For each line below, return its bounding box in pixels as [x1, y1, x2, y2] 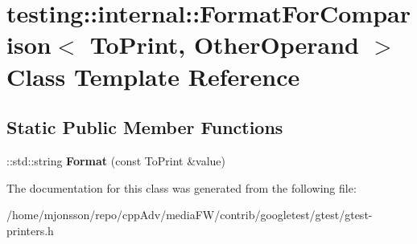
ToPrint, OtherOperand [89, 28, 359, 61]
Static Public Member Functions [6, 115, 283, 140]
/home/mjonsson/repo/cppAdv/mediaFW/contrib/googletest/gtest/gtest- [6, 206, 373, 223]
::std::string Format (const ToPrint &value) [6, 152, 226, 169]
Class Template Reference [6, 59, 300, 92]
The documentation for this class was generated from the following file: [6, 179, 357, 196]
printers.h [6, 222, 54, 238]
